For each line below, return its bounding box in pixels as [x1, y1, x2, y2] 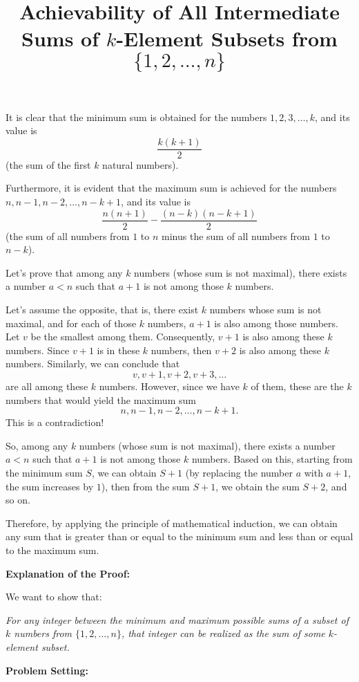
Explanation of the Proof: [6, 566, 130, 580]
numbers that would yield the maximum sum [6, 392, 196, 407]
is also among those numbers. [214, 315, 338, 330]
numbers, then [151, 342, 212, 357]
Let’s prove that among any [6, 265, 123, 279]
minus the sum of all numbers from [162, 228, 310, 243]
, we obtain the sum [215, 479, 300, 493]
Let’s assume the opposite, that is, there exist [6, 302, 199, 317]
